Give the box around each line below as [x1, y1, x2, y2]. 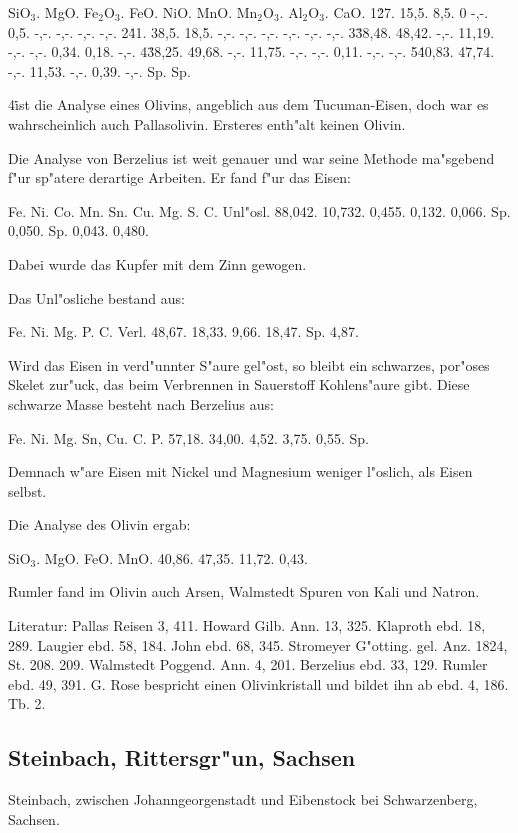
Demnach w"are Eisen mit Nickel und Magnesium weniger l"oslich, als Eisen [8, 461, 473, 482]
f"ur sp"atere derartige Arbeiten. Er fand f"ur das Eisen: [8, 167, 351, 188]
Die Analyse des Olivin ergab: [8, 514, 191, 535]
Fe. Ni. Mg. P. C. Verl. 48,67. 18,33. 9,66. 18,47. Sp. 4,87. [8, 321, 359, 342]
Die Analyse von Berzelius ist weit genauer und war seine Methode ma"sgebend [8, 147, 495, 168]
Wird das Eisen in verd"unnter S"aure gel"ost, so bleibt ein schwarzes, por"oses [8, 354, 490, 375]
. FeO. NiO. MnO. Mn [120, 2, 258, 22]
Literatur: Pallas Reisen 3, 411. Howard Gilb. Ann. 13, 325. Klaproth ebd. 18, [8, 615, 486, 636]
